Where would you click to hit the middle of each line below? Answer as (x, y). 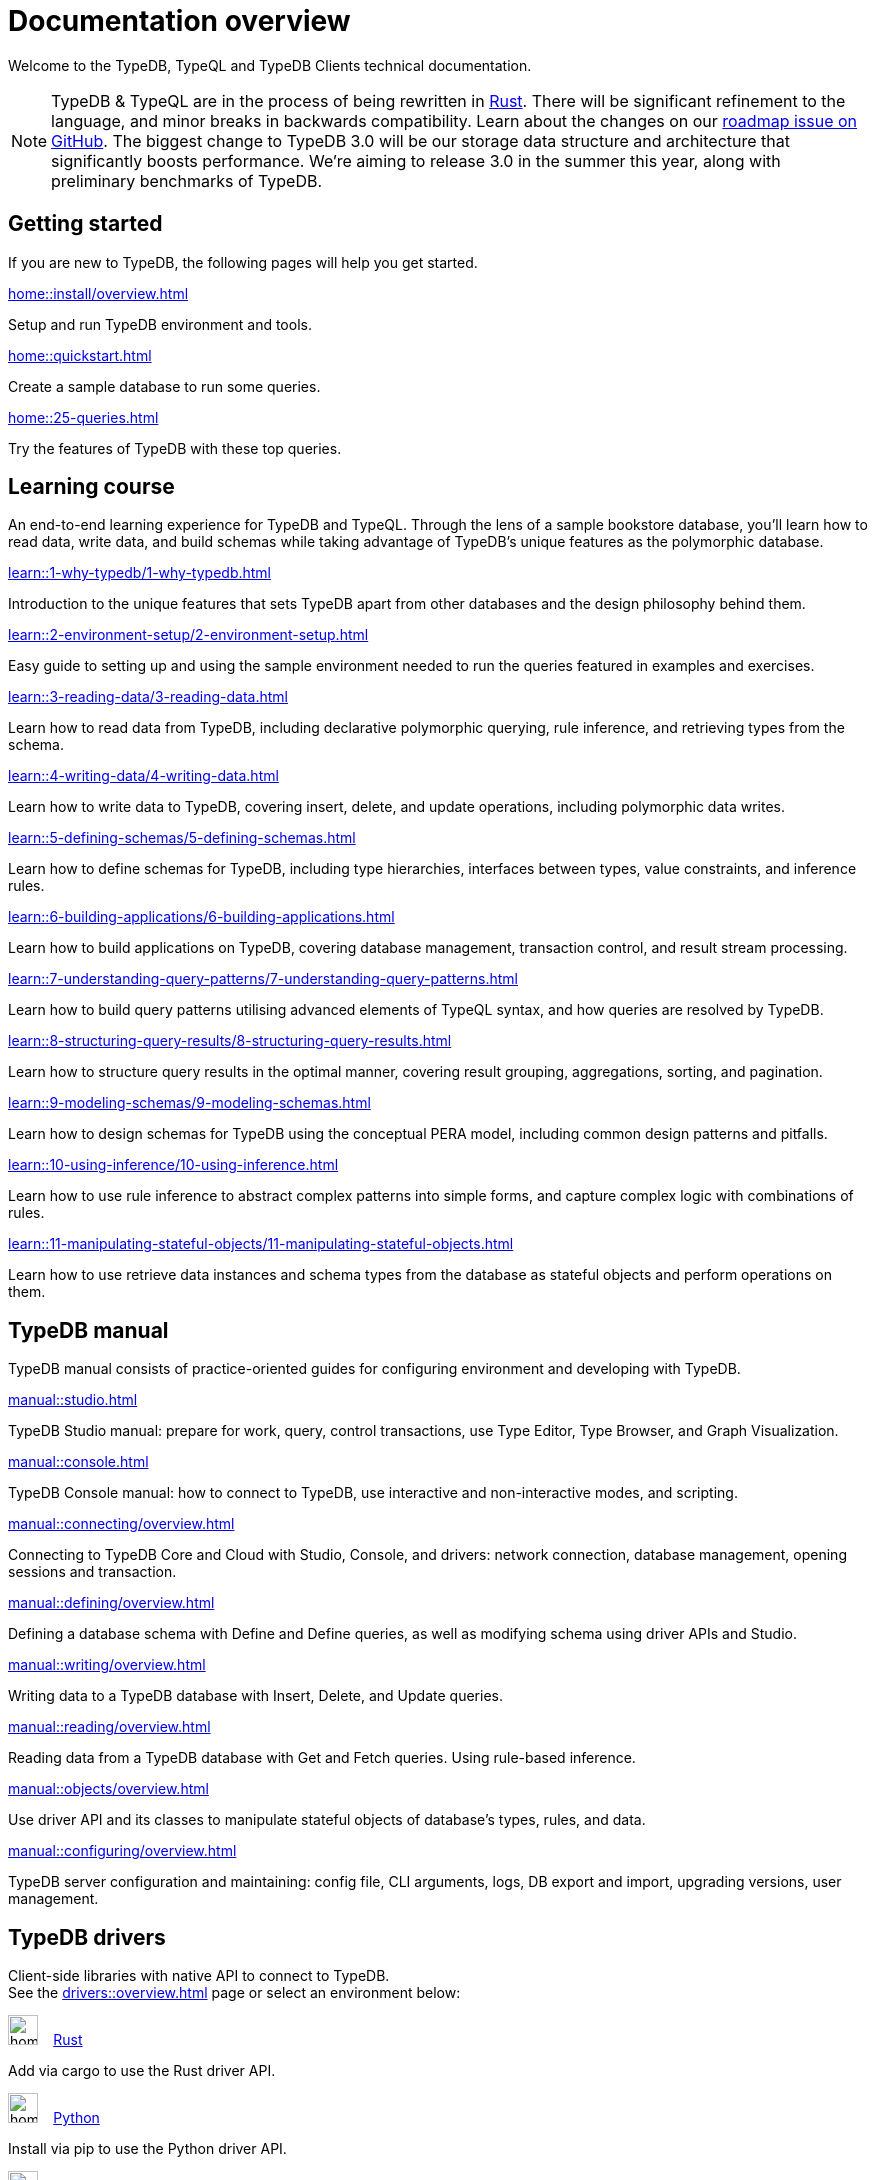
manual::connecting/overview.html (121, 1524)
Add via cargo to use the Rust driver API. (142, 2071)
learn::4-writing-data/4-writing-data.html (143, 776)
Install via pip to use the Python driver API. (147, 2149)
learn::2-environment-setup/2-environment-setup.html (188, 635)
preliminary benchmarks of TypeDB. (187, 180)
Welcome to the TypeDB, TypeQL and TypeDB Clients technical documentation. (270, 65)
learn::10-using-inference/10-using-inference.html (173, 1165)
